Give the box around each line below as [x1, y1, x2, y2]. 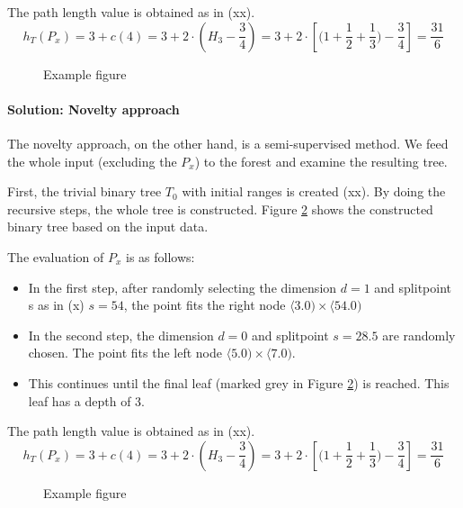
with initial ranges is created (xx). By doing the [182, 182, 446, 201]
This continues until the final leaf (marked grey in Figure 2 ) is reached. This [28, 373, 450, 392]
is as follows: [126, 247, 195, 266]
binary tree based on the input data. [7, 217, 209, 236]
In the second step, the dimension [28, 325, 214, 344]
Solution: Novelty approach [7, 99, 180, 118]
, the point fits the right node [123, 295, 286, 314]
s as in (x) [28, 295, 85, 314]
